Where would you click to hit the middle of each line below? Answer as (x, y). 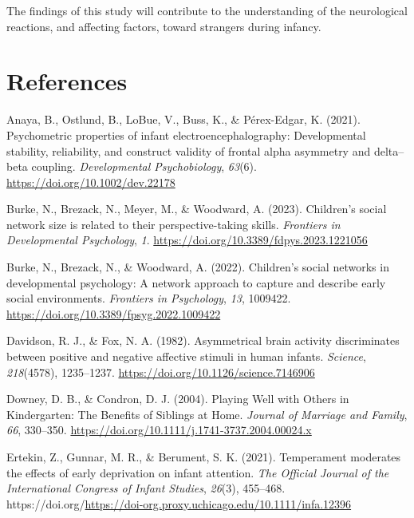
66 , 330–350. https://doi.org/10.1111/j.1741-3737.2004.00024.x (159, 430)
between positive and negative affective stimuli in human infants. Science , (186, 356)
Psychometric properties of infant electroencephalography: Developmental (186, 134)
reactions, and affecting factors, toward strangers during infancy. (164, 26)
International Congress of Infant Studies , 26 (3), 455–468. (146, 488)
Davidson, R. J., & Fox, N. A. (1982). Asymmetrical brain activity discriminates (203, 340)
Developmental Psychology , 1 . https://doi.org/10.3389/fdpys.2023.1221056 (187, 240)
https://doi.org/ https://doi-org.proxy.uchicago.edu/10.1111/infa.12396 (179, 503)
